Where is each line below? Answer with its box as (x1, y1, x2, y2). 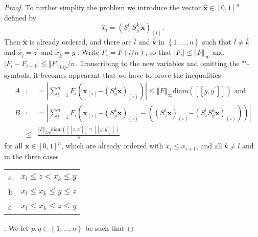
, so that (145, 46, 172, 57)
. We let (4, 223, 29, 233)
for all (4, 140, 23, 151)
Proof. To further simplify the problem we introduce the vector (4, 2, 201, 12)
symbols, (4, 70, 31, 80)
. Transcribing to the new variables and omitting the (75, 57, 240, 68)
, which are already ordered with (61, 140, 163, 151)
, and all (196, 140, 222, 151)
